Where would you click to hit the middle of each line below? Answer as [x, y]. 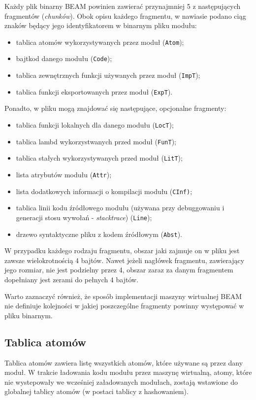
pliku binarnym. [29, 315]
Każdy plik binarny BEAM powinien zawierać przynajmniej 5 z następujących [123, 6]
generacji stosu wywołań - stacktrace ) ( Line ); [84, 217]
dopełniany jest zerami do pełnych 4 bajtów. [72, 279]
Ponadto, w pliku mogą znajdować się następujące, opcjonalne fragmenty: [115, 108]
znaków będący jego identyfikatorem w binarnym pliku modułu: [101, 25]
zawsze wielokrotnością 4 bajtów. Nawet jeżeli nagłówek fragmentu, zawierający [125, 260]
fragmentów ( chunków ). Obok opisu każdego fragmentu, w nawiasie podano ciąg [125, 16]
